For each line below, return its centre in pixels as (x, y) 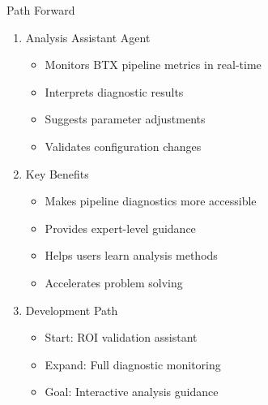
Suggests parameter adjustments (125, 119)
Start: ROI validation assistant (121, 337)
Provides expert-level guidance (120, 228)
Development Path (72, 310)
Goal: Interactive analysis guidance (132, 392)
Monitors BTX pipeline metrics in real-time (153, 65)
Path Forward (41, 10)
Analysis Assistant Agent (88, 37)
